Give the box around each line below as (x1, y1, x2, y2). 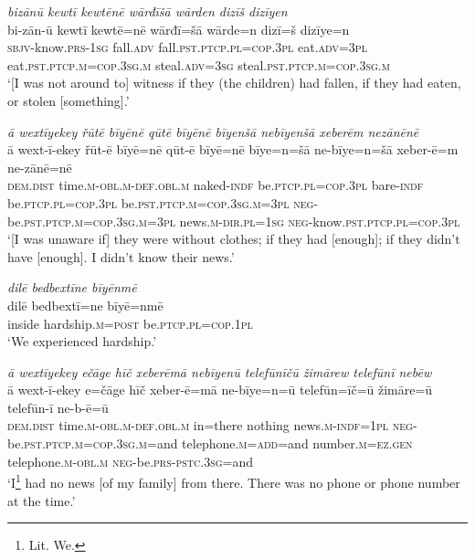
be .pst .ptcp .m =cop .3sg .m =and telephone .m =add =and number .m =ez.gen (7, 434, 413, 453)
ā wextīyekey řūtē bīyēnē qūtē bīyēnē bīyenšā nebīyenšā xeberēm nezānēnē (7, 121, 419, 141)
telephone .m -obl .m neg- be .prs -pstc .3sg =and (7, 451, 254, 470)
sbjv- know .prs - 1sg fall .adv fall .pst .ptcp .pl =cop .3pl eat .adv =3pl (7, 37, 367, 57)
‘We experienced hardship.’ (7, 332, 157, 351)
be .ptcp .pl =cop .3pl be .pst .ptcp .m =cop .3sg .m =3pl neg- (7, 193, 319, 212)
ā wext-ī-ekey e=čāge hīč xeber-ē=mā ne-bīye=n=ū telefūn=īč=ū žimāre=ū (7, 380, 433, 399)
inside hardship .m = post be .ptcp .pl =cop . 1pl (7, 313, 253, 332)
